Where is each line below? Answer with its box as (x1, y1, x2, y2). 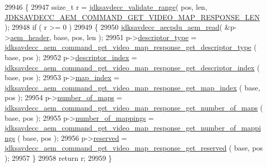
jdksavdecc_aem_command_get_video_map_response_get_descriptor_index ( (5, 62, 260, 72)
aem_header (10, 31, 49, 42)
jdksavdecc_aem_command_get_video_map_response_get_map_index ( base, (5, 82, 260, 92)
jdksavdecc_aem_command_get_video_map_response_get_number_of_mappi (5, 122, 261, 133)
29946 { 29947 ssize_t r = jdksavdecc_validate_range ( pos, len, (5, 2, 207, 12)
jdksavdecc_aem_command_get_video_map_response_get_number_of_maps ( (5, 102, 263, 113)
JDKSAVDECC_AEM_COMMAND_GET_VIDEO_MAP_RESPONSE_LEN (5, 11, 260, 22)
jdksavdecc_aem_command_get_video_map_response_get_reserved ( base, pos (5, 142, 263, 153)
